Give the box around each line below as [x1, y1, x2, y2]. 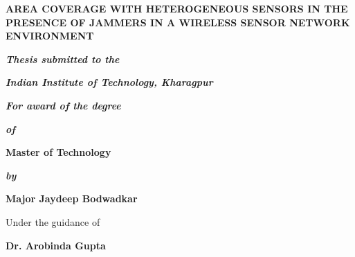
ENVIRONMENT [6, 28, 94, 43]
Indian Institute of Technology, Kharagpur [6, 75, 213, 89]
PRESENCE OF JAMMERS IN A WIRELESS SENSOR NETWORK [6, 15, 350, 29]
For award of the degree [6, 98, 121, 112]
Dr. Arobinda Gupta [6, 238, 106, 252]
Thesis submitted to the [6, 51, 120, 66]
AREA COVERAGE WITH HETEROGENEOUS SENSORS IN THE [6, 1, 348, 15]
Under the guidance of [6, 214, 100, 229]
